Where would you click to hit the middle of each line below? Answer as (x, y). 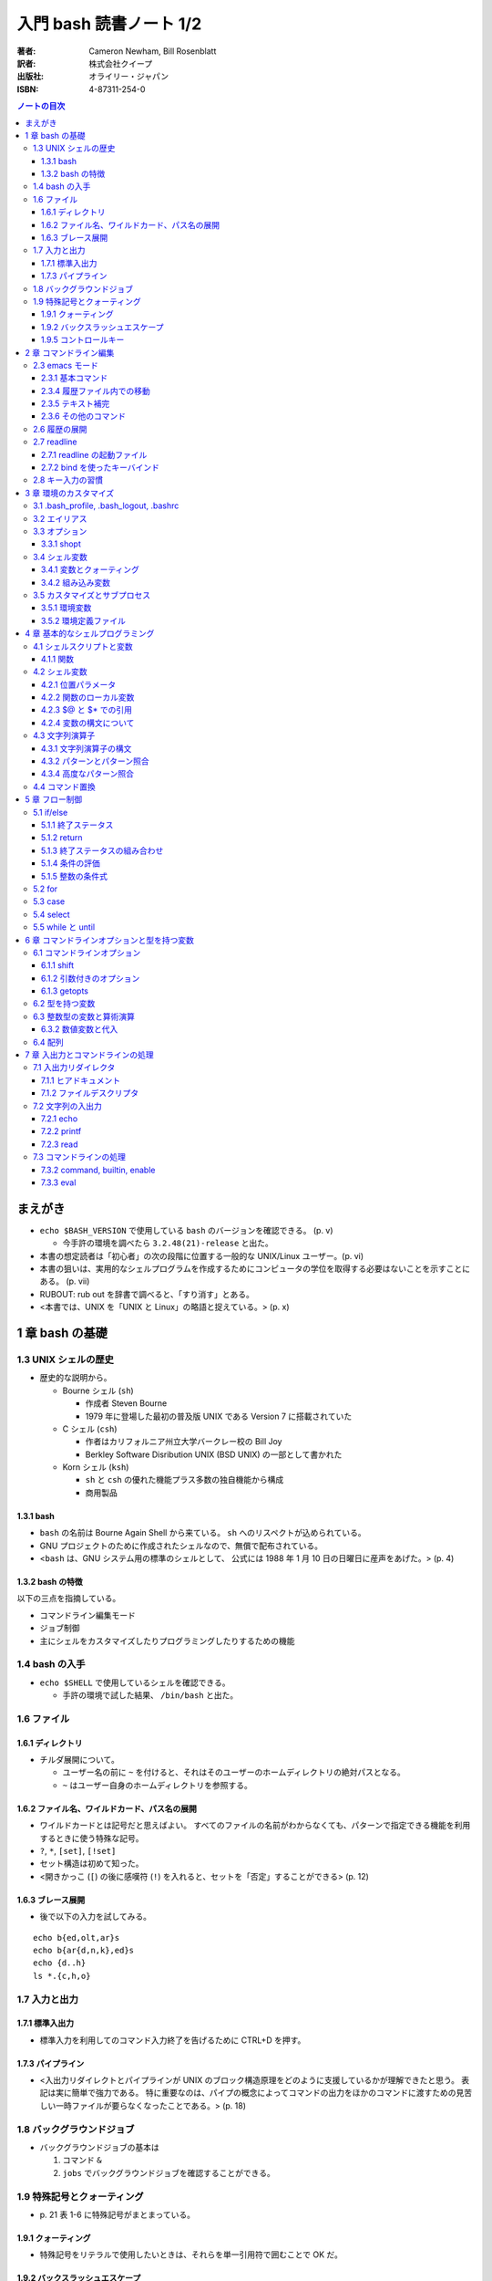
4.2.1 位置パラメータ (79, 684)
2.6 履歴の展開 (60, 429)
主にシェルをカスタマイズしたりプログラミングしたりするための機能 (167, 1640)
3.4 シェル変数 (61, 557)
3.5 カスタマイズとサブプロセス (92, 595)
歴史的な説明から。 (76, 1378)
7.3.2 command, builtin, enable (98, 1170)
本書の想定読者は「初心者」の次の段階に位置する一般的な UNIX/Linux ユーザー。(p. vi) (202, 1255)
